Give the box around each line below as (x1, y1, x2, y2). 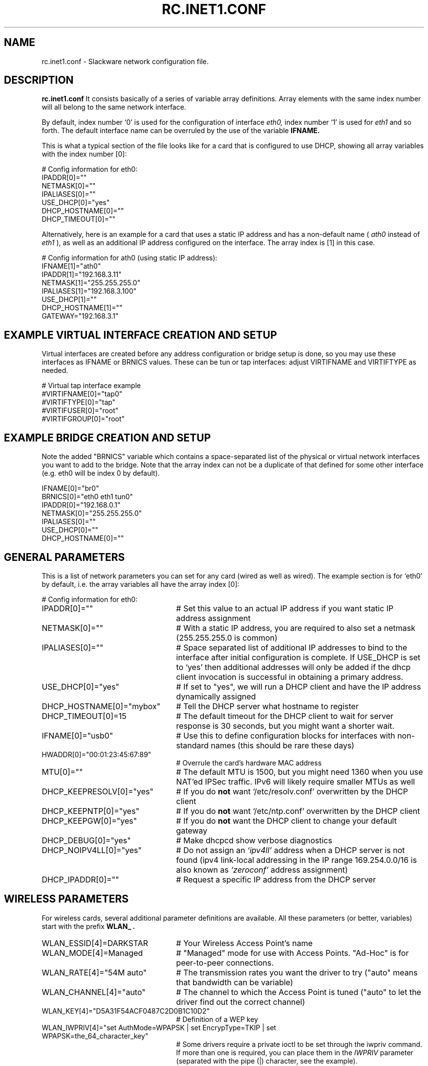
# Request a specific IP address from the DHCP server (176, 874, 376, 884)
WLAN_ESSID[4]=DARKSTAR (42, 938, 149, 948)
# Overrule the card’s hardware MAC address (176, 758, 322, 767)
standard (176, 740, 209, 750)
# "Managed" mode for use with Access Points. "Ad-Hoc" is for (176, 948, 409, 958)
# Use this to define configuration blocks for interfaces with (176, 730, 395, 741)
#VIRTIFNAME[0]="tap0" (42, 390, 123, 398)
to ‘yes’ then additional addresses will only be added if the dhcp (176, 662, 411, 672)
